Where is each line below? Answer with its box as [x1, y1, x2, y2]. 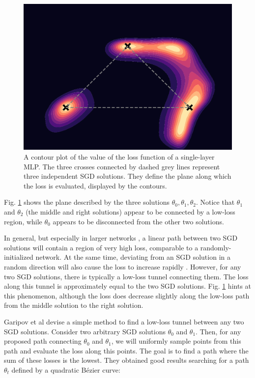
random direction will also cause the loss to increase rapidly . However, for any [4, 261, 241, 271]
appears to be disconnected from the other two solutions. [53, 216, 224, 226]
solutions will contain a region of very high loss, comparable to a [4, 242, 198, 252]
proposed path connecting [4, 336, 82, 346]
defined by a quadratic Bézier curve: [11, 364, 120, 375]
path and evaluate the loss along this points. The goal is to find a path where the [4, 345, 249, 355]
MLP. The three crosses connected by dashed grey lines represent [24, 161, 220, 171]
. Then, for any [196, 326, 241, 336]
